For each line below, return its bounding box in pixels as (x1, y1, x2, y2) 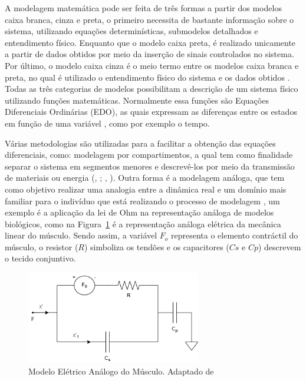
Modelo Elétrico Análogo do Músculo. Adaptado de (28, 365, 214, 377)
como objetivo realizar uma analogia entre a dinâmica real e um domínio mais (5, 183, 287, 195)
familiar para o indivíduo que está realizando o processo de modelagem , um (5, 194, 280, 207)
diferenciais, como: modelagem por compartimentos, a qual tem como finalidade (5, 148, 293, 161)
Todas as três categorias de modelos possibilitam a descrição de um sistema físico (5, 82, 298, 95)
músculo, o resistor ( (5, 240, 78, 253)
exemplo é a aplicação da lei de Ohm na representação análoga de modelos (5, 206, 274, 218)
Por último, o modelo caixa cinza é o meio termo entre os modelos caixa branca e (5, 59, 299, 71)
